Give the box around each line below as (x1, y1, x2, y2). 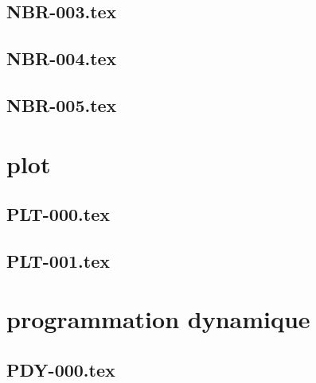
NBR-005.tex (6, 92, 117, 117)
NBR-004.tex (6, 46, 117, 71)
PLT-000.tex (6, 202, 110, 226)
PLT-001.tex (6, 248, 110, 273)
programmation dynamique (6, 303, 310, 335)
